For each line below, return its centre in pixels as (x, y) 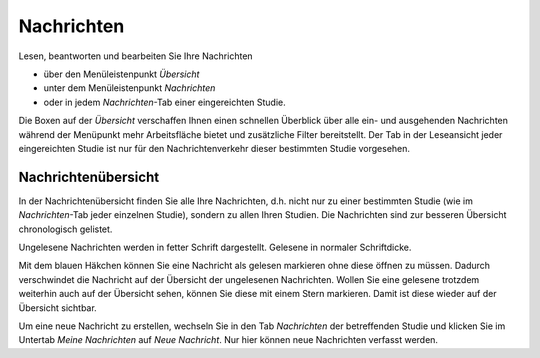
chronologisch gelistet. (65, 229)
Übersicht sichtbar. (57, 307)
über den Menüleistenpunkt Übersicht (121, 74)
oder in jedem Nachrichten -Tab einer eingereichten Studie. (165, 102)
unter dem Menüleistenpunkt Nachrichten (129, 88)
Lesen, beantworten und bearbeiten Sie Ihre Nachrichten (136, 56)
